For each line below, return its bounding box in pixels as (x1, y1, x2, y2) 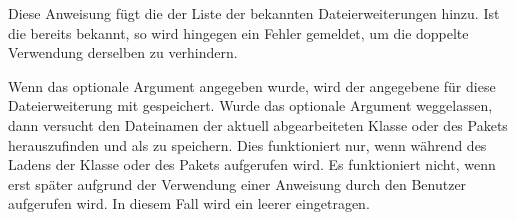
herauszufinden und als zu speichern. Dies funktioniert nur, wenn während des (8, 134, 487, 155)
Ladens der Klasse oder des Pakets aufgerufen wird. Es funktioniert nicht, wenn (8, 154, 496, 175)
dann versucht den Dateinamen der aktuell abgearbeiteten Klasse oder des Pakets (8, 114, 508, 135)
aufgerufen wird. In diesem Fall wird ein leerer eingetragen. (8, 193, 370, 214)
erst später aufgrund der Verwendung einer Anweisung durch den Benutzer (8, 173, 467, 194)
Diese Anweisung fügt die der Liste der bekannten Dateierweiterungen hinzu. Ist (8, 3, 500, 23)
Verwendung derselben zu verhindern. (8, 42, 238, 63)
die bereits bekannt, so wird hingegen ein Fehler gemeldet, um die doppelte (8, 22, 469, 43)
